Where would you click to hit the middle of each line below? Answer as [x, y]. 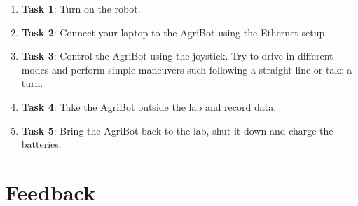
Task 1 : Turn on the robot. [81, 8]
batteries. [41, 144]
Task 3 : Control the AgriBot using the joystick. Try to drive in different [177, 56]
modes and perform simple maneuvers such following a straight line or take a [187, 69]
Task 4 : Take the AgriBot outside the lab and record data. [149, 106]
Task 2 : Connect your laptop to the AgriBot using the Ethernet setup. [174, 32]
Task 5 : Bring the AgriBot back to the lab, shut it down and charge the [177, 130]
